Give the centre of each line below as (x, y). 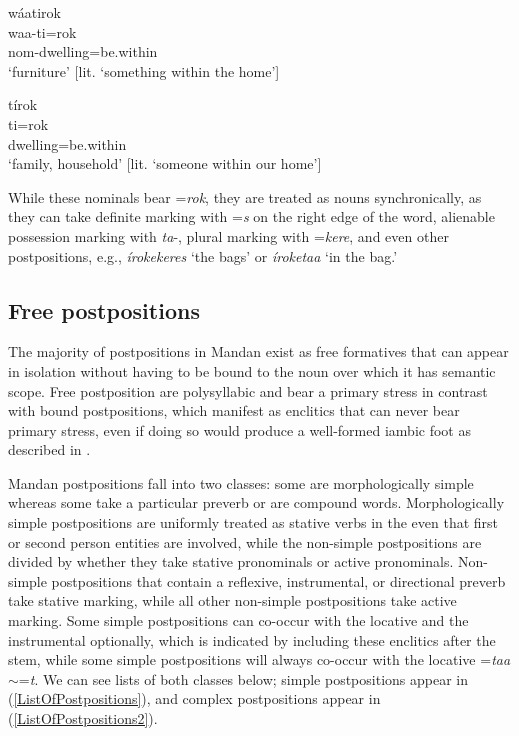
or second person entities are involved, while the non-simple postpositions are (245, 541)
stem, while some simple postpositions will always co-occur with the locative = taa (259, 659)
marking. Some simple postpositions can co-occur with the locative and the (238, 620)
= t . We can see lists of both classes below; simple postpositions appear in (243, 678)
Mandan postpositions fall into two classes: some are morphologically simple (241, 482)
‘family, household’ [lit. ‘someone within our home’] (165, 163)
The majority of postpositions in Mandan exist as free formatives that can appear (258, 351)
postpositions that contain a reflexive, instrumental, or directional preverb (278, 580)
